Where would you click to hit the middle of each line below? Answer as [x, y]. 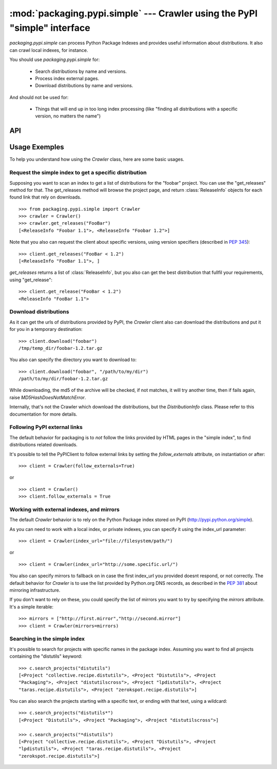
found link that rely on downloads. [45, 197]
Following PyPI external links [46, 427]
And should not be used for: [39, 97]
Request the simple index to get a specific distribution [78, 173]
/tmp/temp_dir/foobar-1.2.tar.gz [61, 348]
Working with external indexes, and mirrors [65, 509]
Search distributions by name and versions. [81, 71]
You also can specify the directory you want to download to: [73, 360]
